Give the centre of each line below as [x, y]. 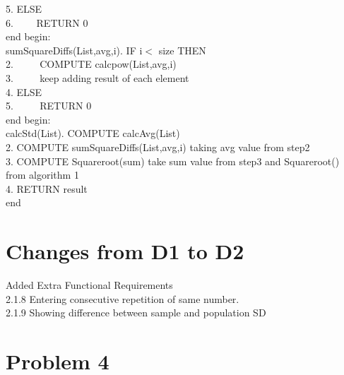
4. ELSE [24, 91]
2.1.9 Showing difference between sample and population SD [136, 312]
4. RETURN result [47, 188]
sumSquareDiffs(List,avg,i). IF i [74, 50]
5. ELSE [24, 8]
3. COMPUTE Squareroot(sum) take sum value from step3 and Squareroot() [173, 161]
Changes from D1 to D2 [125, 251]
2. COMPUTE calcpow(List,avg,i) [91, 64]
